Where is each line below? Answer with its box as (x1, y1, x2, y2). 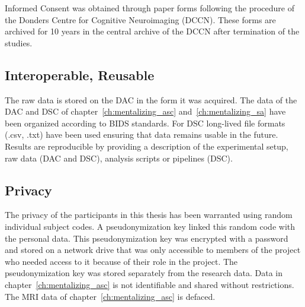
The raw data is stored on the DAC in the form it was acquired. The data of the (5, 93, 297, 106)
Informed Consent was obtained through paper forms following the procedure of (5, 2, 294, 14)
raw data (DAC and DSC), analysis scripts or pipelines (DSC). (5, 151, 233, 164)
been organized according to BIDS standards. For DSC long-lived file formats (5, 116, 285, 129)
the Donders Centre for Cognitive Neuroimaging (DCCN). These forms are (5, 13, 276, 26)
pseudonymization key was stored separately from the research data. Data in (5, 267, 282, 279)
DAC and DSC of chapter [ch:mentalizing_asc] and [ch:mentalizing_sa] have (5, 105, 286, 118)
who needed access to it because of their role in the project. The (5, 255, 238, 267)
